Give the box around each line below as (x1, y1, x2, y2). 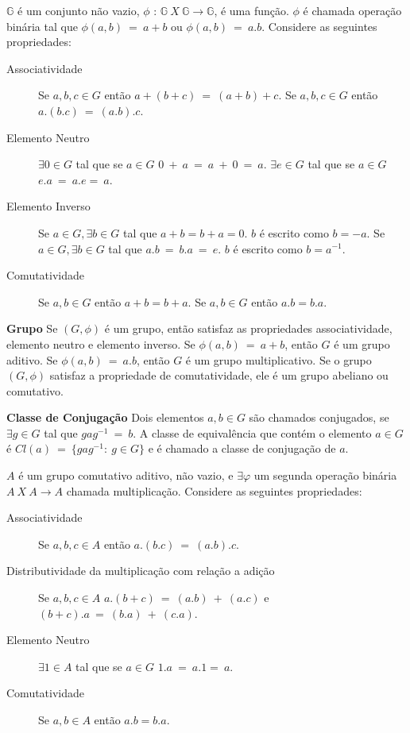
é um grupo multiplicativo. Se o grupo (185, 351, 372, 368)
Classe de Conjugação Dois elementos (6, 409, 204, 426)
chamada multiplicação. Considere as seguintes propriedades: (66, 482, 362, 499)
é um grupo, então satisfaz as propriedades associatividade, (104, 320, 393, 337)
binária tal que (6, 17, 78, 34)
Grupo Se (6, 320, 58, 337)
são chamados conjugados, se (249, 409, 389, 426)
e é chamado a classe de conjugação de (148, 440, 336, 457)
